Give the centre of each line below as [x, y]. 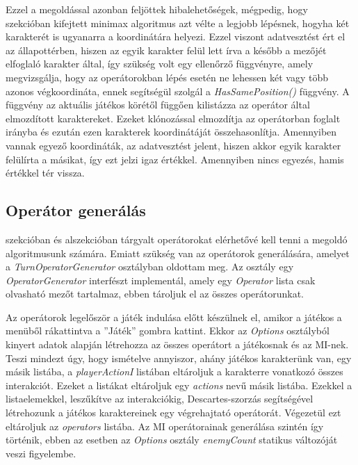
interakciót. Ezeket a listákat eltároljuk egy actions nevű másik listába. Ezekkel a [179, 385]
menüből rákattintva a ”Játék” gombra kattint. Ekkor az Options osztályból [168, 331]
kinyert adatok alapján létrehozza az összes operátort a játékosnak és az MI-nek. [177, 344]
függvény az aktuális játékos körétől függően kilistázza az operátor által [158, 105]
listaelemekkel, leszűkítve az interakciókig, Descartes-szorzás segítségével [160, 399]
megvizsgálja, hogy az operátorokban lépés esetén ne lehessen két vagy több [167, 77]
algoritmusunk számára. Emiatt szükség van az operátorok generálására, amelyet [178, 253]
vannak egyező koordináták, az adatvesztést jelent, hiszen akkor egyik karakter [173, 145]
